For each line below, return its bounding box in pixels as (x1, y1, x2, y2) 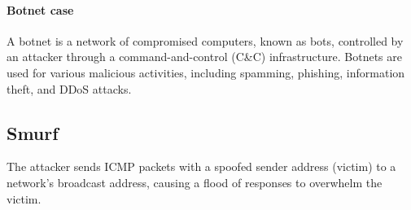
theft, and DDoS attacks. (7, 80, 132, 97)
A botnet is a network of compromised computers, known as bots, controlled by (7, 32, 404, 49)
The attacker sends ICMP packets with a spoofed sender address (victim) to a (7, 158, 396, 175)
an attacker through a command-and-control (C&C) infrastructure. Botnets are (7, 48, 402, 65)
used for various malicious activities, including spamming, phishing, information (7, 63, 405, 81)
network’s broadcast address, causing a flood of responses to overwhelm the (7, 173, 383, 190)
